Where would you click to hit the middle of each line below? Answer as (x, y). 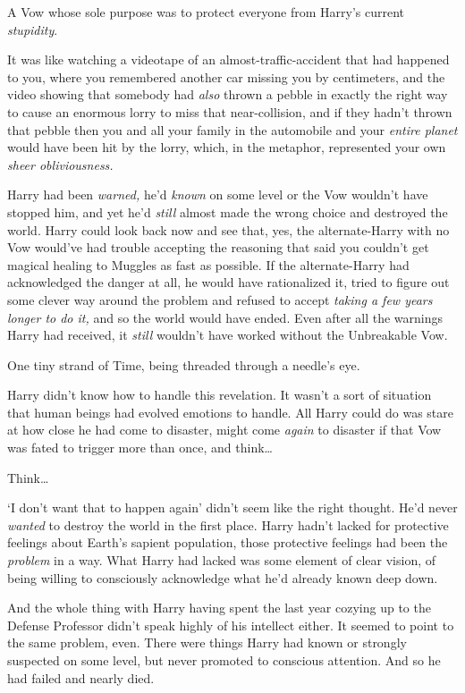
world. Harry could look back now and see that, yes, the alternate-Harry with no (228, 229)
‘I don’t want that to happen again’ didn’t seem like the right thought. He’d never (232, 507)
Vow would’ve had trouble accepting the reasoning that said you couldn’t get (218, 247)
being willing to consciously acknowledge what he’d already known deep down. (223, 577)
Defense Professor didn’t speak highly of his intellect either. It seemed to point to (231, 625)
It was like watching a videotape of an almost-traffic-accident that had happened (228, 59)
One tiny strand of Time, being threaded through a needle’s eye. (184, 364)
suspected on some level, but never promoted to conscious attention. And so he (224, 660)
